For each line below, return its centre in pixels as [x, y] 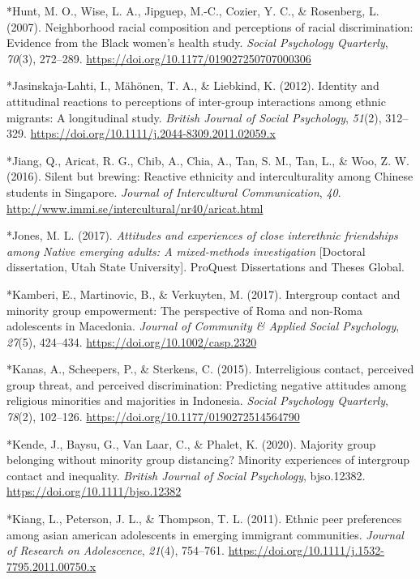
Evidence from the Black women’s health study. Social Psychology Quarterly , [197, 43]
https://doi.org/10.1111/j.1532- [306, 550]
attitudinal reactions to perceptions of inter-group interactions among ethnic [196, 101]
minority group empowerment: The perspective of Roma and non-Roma [184, 310]
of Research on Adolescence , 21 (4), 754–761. [116, 550]
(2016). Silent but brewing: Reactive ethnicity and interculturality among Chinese [210, 176]
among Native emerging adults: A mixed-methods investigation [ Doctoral [186, 251]
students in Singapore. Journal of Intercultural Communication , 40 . [174, 192]
